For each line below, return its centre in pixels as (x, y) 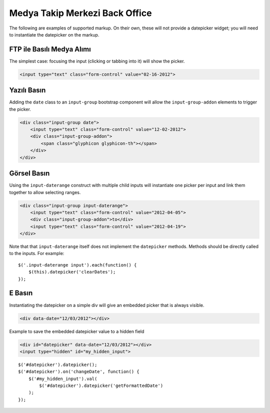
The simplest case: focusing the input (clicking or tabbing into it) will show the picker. (97, 61)
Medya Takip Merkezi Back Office (80, 13)
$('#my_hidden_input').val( (63, 378)
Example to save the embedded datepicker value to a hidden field (77, 331)
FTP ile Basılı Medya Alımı (50, 49)
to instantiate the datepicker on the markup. (54, 34)
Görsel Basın (29, 173)
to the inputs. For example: (37, 253)
